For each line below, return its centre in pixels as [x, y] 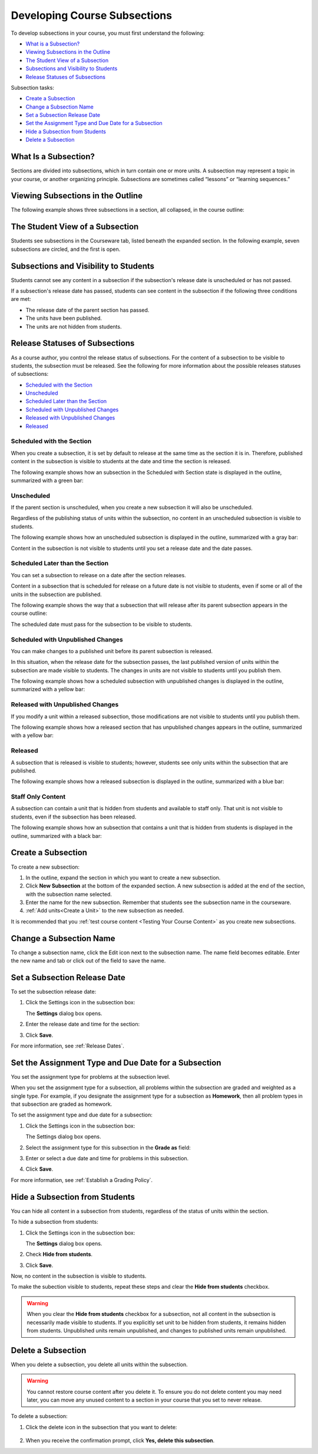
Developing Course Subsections [92, 15]
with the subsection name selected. [69, 894]
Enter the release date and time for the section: [83, 1024]
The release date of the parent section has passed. [87, 310]
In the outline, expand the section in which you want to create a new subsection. [123, 877]
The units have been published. [64, 318]
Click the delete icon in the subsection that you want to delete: [101, 1427]
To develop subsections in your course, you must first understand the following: [108, 33]
